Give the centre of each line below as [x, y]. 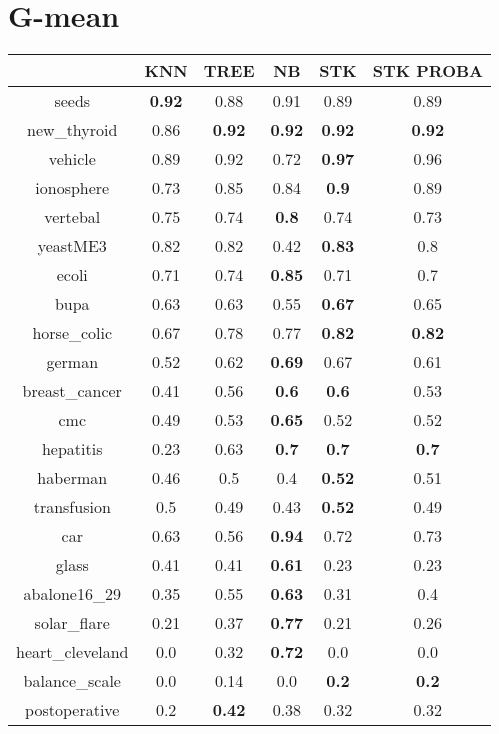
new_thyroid [72, 130]
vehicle [72, 159]
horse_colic [72, 333]
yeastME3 [72, 246]
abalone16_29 [72, 594]
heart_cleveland [72, 652]
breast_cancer [72, 391]
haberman [72, 478]
